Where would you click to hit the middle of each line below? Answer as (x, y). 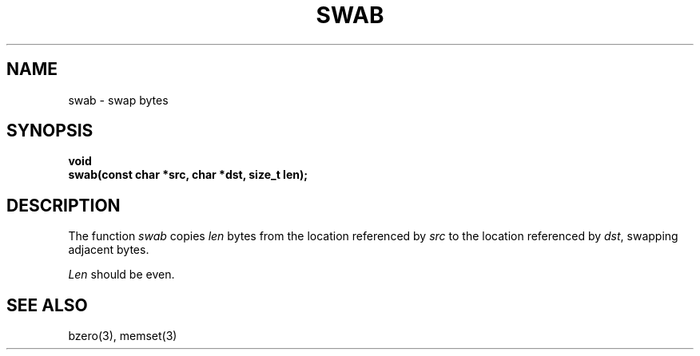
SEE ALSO (47, 305)
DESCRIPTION (64, 205)
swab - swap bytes (118, 100)
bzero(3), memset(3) (123, 336)
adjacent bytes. (109, 250)
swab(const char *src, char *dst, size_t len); (188, 175)
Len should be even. (121, 275)
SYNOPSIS (50, 131)
